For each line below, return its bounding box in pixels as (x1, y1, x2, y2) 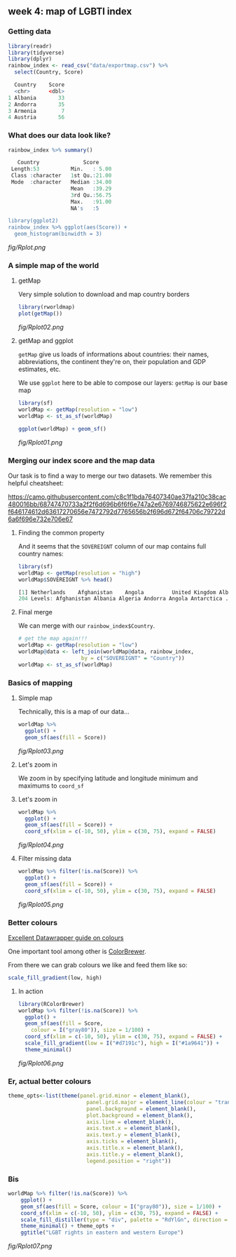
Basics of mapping (8, 678, 73, 687)
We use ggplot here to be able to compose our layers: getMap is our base (18, 379, 228, 387)
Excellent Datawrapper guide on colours (8, 933, 124, 942)
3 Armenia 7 (8, 107, 65, 114)
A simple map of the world (8, 261, 99, 271)
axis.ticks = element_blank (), (85, 1138, 178, 1145)
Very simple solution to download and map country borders (18, 290, 190, 299)
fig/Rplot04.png (18, 841, 64, 849)
